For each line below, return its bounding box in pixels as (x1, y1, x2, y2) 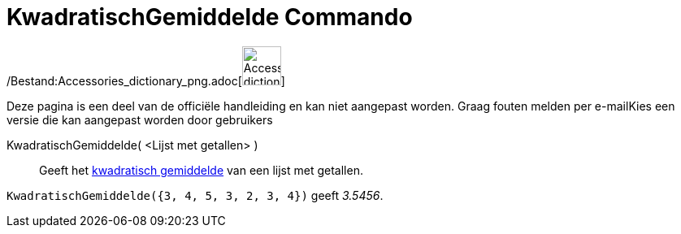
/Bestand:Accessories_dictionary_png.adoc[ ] (7, 73, 285, 88)
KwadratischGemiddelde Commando (7, 3, 413, 31)
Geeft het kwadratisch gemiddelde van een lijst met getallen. (39, 162, 363, 177)
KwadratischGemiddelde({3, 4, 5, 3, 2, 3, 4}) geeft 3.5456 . (7, 188, 384, 202)
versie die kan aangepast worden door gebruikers (7, 112, 273, 127)
